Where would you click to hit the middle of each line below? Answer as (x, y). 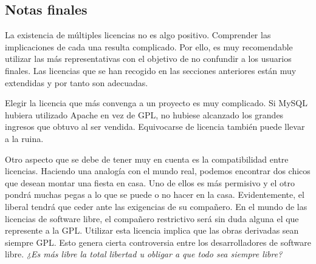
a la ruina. (24, 138)
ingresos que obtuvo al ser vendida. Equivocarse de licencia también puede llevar (155, 127)
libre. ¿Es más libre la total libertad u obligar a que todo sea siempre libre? (144, 254)
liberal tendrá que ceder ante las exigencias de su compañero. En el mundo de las (156, 206)
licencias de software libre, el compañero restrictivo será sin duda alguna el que (152, 218)
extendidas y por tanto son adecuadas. (77, 82)
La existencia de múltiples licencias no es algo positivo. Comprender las (138, 35)
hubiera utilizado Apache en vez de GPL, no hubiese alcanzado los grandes (144, 114)
